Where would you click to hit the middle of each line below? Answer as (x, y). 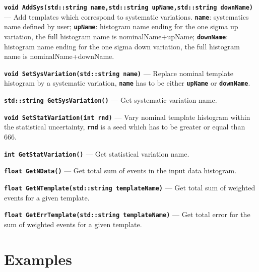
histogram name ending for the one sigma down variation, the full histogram (122, 46)
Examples (38, 259)
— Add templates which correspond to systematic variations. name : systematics (126, 16)
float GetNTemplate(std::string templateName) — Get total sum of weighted (130, 187)
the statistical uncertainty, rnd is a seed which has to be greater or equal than (125, 127)
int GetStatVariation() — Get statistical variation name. (97, 153)
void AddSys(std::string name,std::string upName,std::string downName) (128, 8)
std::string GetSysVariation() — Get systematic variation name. (111, 100)
